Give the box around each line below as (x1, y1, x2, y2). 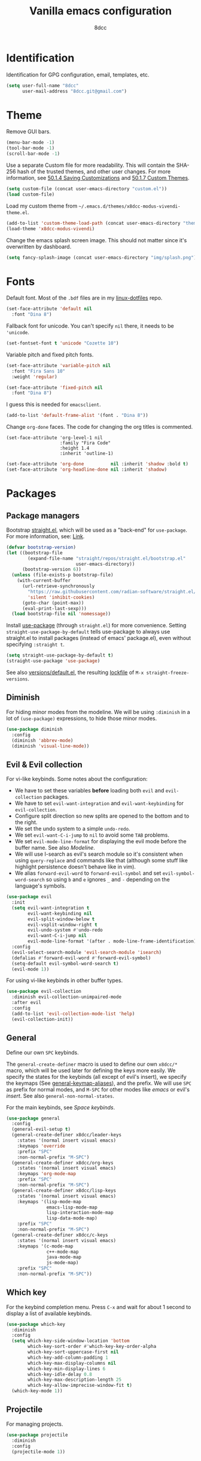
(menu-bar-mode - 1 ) (6, 139, 55, 146)
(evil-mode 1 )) (11, 966, 50, 972)
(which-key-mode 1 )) (11, 1388, 63, 1394)
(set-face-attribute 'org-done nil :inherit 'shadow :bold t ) (6, 461, 188, 467)
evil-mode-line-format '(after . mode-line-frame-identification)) (28, 938, 199, 944)
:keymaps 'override (17, 1143, 66, 1149)
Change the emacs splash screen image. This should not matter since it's (6, 236, 187, 243)
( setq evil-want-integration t (11, 905, 90, 911)
